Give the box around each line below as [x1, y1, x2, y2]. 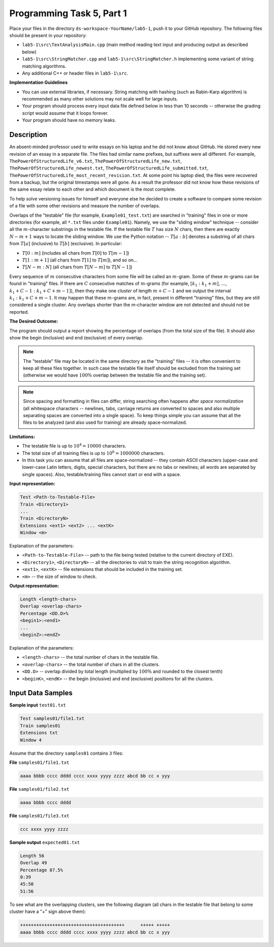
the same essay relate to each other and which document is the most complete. [9, 186, 176, 192]
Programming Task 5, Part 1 [9, 8, 127, 19]
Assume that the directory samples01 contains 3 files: [9, 750, 124, 756]
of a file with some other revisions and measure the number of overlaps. [9, 203, 160, 209]
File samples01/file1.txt [9, 759, 70, 765]
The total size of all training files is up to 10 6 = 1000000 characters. [22, 449, 165, 456]
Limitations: [9, 433, 36, 439]
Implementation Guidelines [9, 79, 68, 86]
